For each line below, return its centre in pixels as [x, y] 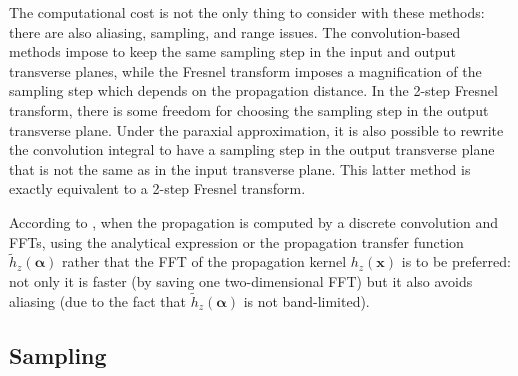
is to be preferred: [456, 261]
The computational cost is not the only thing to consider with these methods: [247, 12]
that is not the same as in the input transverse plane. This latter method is [240, 168]
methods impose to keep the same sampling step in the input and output [232, 51]
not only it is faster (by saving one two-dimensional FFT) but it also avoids [241, 280]
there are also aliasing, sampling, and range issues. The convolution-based [235, 31]
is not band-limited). [306, 300]
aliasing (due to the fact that [98, 300]
